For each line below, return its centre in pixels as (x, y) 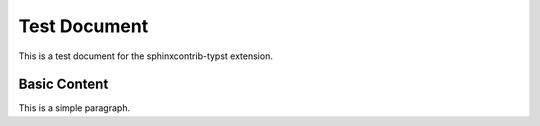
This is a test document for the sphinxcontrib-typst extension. (146, 56)
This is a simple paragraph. (74, 108)
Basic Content (63, 84)
